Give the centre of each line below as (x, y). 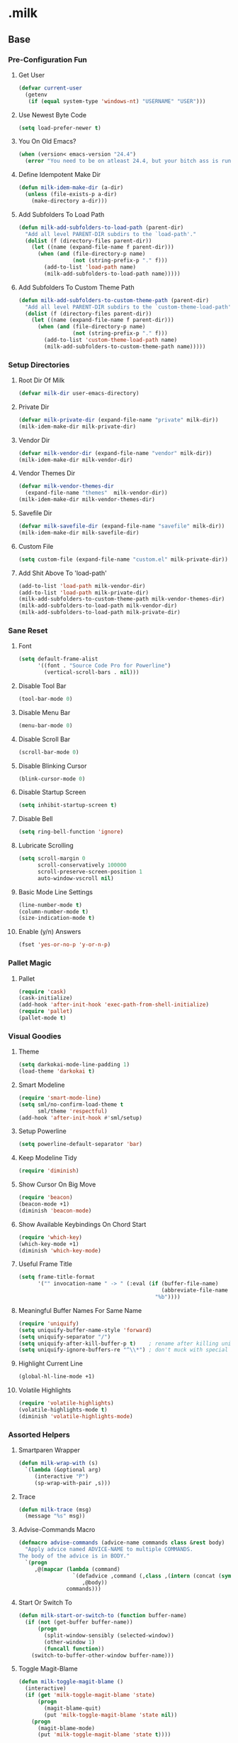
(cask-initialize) (45, 998)
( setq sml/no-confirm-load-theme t (71, 1104)
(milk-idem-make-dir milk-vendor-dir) (75, 460)
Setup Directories (39, 365)
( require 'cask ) (42, 992)
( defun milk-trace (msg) (55, 1509)
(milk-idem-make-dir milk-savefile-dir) (79, 532)
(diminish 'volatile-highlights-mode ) (75, 1416)
